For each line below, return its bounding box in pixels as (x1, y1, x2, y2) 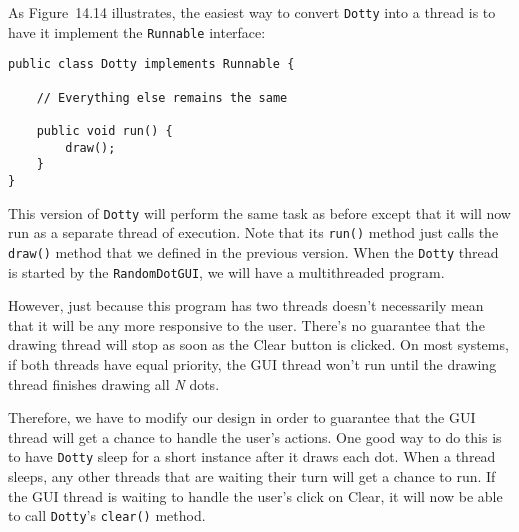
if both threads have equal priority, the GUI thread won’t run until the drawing (8, 353, 497, 374)
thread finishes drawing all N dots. (8, 373, 220, 394)
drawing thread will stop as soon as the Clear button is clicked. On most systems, (8, 334, 509, 355)
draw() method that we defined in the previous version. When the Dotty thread (8, 241, 499, 262)
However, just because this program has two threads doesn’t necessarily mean (8, 295, 484, 316)
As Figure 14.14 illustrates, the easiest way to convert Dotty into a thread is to (8, 2, 496, 22)
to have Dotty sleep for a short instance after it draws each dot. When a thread (8, 446, 496, 467)
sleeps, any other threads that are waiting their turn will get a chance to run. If (8, 466, 496, 486)
